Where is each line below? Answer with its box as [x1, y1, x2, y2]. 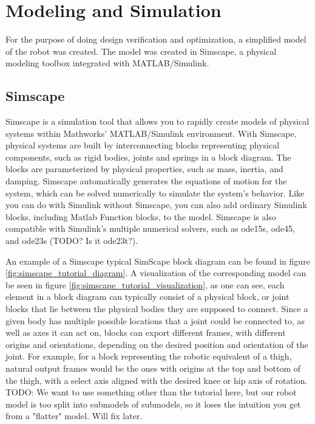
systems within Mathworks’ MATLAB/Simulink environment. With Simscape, [5, 127, 297, 139]
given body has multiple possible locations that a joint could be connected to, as [5, 314, 305, 327]
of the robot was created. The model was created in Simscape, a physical [5, 44, 277, 57]
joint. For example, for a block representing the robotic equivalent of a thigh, [5, 350, 292, 363]
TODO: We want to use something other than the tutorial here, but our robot [5, 386, 297, 398]
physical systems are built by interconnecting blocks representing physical [5, 139, 280, 151]
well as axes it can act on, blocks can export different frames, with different [5, 326, 286, 339]
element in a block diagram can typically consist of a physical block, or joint [5, 290, 290, 303]
